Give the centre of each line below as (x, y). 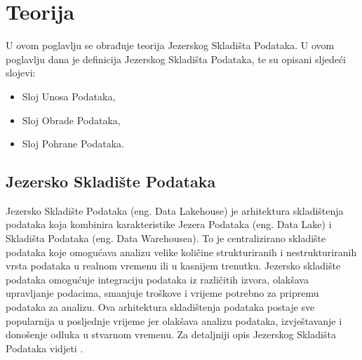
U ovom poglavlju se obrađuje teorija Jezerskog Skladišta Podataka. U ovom (170, 45)
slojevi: (21, 73)
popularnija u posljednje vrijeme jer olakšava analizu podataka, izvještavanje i (174, 320)
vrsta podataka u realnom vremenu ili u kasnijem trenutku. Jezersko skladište (173, 266)
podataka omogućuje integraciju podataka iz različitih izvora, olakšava (157, 279)
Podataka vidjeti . (45, 348)
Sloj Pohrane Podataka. (73, 144)
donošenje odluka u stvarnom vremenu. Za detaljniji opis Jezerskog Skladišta (171, 334)
